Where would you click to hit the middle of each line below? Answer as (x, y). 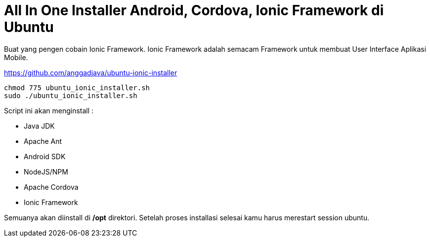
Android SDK (45, 156)
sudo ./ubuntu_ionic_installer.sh (71, 95)
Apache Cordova (51, 187)
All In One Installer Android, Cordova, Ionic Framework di (194, 10)
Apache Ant (43, 141)
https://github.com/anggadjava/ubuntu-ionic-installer (91, 72)
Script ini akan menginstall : (49, 110)
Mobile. (16, 57)
